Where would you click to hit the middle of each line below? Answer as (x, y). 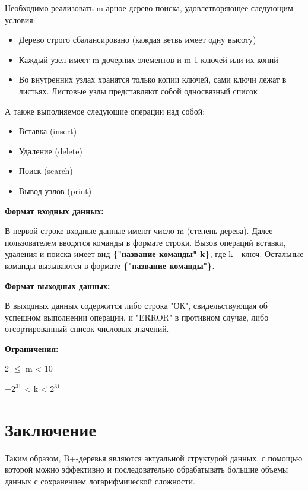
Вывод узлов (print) (55, 190)
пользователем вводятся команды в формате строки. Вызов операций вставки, (145, 242)
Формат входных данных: (54, 210)
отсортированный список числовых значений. (87, 329)
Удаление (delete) (50, 151)
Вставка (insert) (48, 131)
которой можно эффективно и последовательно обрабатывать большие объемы (147, 469)
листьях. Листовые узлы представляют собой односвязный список (138, 91)
